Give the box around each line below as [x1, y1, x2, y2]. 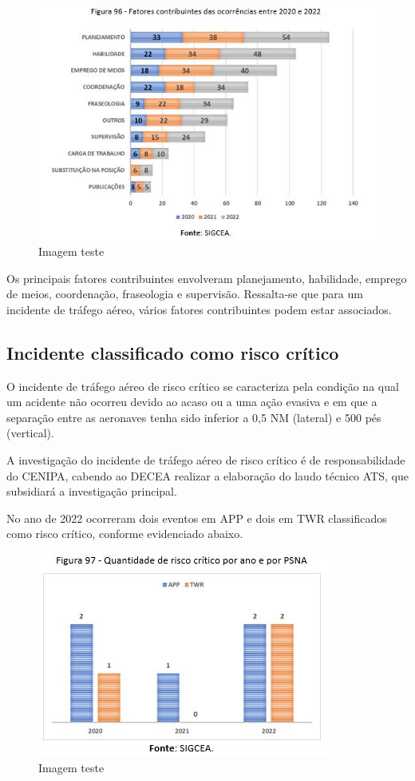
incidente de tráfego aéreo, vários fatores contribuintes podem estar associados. [6, 301, 392, 317]
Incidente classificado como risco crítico [6, 340, 339, 365]
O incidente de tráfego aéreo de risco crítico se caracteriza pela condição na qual [6, 377, 399, 394]
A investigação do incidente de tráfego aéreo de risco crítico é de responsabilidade [6, 451, 405, 468]
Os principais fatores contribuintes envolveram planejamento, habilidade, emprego [6, 269, 407, 286]
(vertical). [6, 424, 54, 441]
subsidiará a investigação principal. [6, 483, 177, 500]
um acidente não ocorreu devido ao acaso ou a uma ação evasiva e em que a [6, 393, 377, 410]
